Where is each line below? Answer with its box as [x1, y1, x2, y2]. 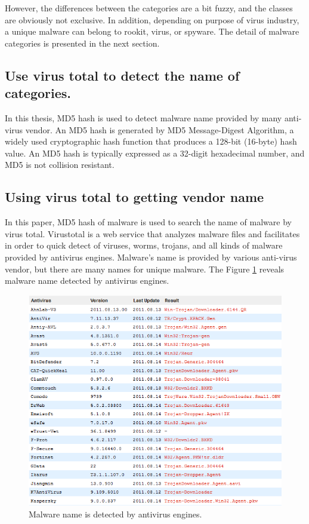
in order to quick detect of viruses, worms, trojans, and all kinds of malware [5, 239, 283, 252]
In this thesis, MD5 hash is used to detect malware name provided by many [5, 111, 282, 124]
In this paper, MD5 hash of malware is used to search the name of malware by [5, 216, 292, 228]
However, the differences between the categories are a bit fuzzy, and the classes [5, 2, 293, 14]
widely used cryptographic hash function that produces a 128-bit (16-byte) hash [5, 135, 297, 148]
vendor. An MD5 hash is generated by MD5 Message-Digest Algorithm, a [25, 123, 294, 136]
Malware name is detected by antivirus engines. [29, 507, 202, 520]
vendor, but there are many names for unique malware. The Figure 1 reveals [5, 262, 285, 275]
